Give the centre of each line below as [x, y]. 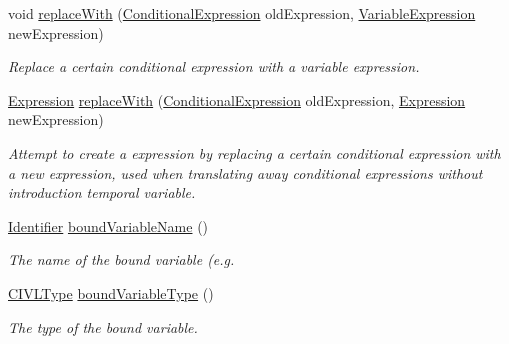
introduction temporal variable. [102, 192]
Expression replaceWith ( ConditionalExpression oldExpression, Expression [237, 99]
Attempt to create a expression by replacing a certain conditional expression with [254, 152]
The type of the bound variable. [103, 326]
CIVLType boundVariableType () [111, 292]
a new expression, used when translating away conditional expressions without [245, 172]
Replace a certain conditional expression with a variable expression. [214, 66]
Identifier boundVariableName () [108, 225]
